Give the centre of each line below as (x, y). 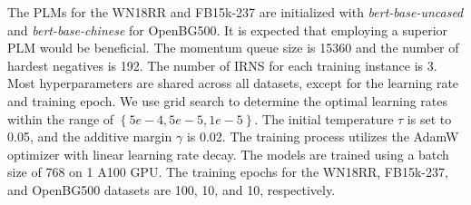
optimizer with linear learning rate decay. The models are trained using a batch (228, 154)
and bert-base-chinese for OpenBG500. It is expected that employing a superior (228, 29)
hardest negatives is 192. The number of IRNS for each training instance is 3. (222, 65)
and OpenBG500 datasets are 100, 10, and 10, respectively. (172, 189)
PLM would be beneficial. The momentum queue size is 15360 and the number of (233, 48)
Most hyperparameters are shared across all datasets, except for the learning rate (233, 83)
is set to (429, 118)
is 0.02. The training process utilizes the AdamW (323, 137)
